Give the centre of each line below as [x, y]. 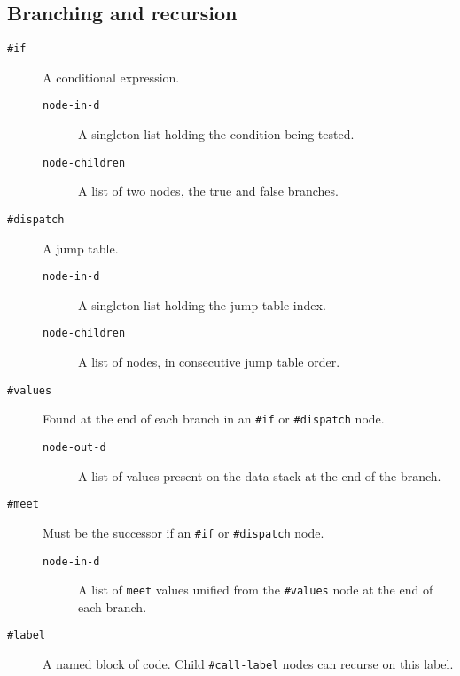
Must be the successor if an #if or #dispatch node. [183, 532]
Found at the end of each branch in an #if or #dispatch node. [214, 419]
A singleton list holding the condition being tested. [216, 134]
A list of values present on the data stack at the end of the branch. [260, 475]
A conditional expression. [111, 77]
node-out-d [74, 448]
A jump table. [81, 248]
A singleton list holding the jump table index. [202, 304]
